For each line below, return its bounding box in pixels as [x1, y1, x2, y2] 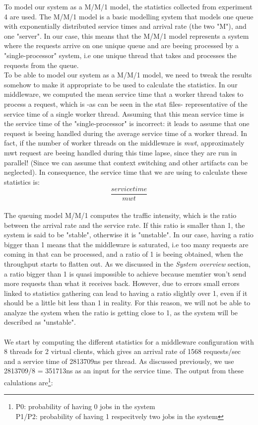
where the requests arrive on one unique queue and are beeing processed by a [4, 40, 239, 51]
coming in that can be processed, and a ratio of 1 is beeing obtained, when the [4, 249, 243, 259]
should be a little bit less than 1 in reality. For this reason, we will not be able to [4, 297, 251, 308]
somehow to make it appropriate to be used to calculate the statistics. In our [4, 79, 238, 89]
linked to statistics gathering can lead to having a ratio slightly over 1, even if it [4, 287, 248, 298]
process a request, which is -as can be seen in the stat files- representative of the [4, 98, 248, 109]
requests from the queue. [4, 60, 79, 70]
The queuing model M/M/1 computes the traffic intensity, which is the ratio [4, 210, 237, 220]
